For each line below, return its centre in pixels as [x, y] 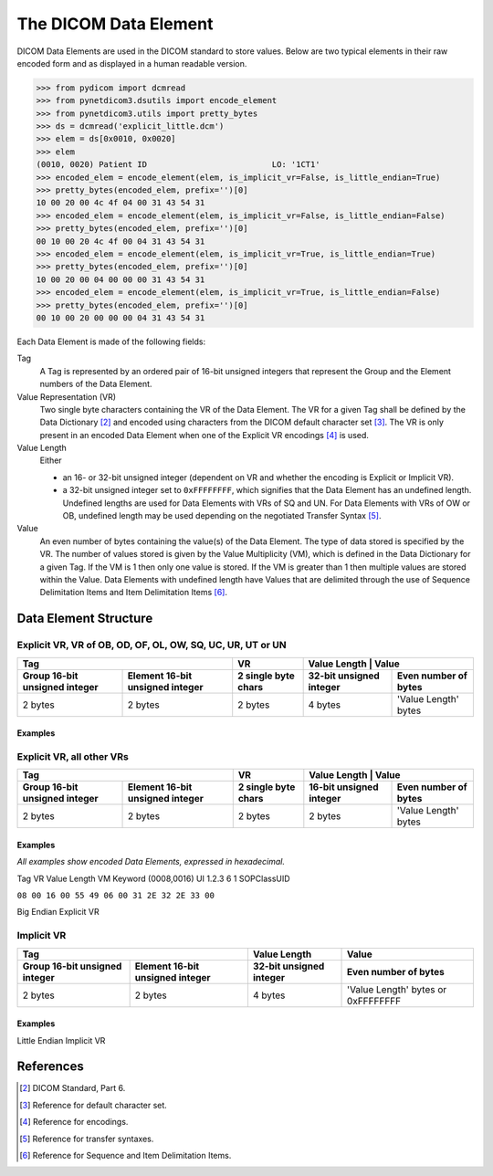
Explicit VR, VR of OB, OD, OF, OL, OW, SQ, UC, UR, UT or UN [152, 646]
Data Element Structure [85, 619]
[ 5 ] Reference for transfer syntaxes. [87, 1139]
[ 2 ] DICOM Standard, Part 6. [73, 1088]
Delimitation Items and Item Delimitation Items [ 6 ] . [134, 593]
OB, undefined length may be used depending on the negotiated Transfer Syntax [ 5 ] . [222, 516]
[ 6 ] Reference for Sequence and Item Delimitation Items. [126, 1156]
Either [51, 460]
